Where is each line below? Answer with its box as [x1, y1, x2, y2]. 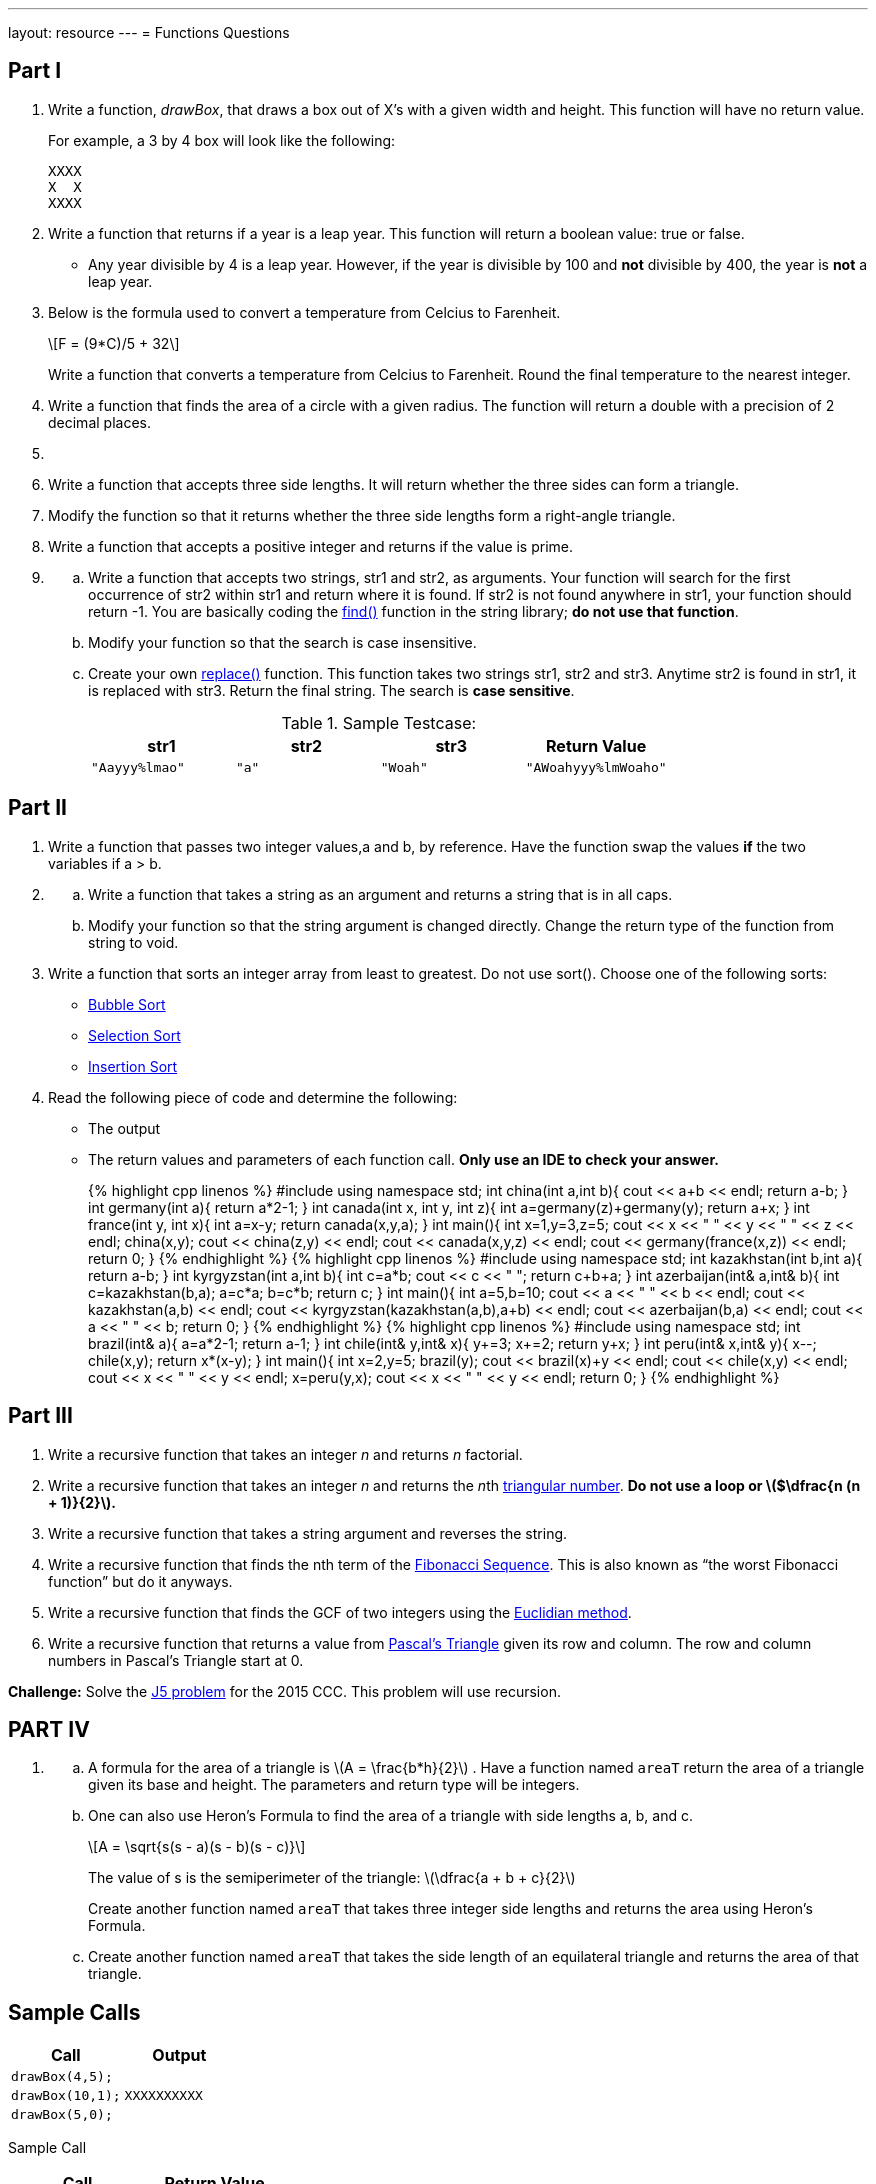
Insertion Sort [88, 1057, 178, 1075]
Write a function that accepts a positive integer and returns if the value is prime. [48, 537, 574, 555]
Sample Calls [8, 1999, 141, 2025]
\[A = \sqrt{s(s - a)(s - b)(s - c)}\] [88, 1838, 306, 1856]
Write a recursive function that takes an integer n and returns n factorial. [48, 1445, 523, 1463]
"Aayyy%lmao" [91, 759, 185, 775]
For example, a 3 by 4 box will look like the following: [48, 131, 396, 149]
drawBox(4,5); [11, 2069, 113, 2085]
